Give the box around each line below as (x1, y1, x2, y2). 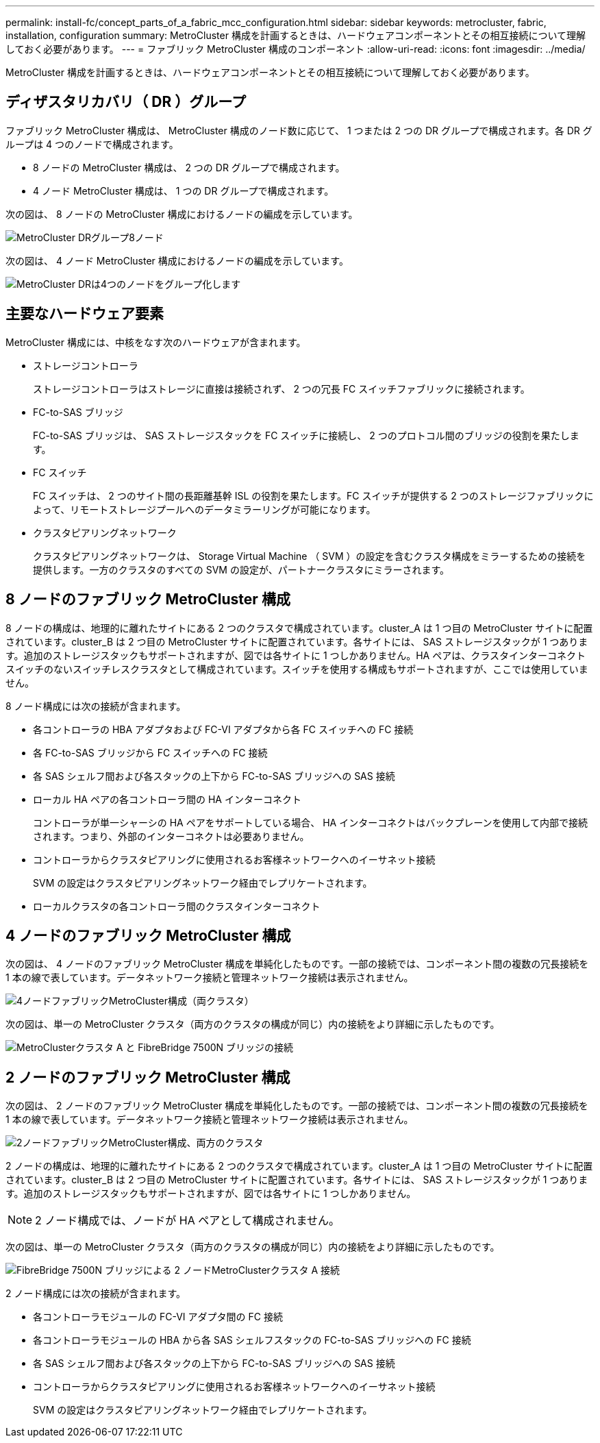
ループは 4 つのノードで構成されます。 (5, 138, 179, 150)
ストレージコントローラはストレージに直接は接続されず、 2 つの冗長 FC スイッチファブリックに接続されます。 (33, 382, 530, 395)
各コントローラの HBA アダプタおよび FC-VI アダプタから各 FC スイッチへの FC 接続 (33, 723, 414, 735)
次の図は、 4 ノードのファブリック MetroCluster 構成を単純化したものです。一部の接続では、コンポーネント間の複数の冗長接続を (5, 958, 589, 970)
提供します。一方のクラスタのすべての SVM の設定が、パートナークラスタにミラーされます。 (33, 563, 449, 576)
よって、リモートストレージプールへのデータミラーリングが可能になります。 (33, 503, 376, 515)
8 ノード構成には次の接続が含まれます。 (5, 700, 186, 712)
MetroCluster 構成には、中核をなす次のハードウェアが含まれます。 (5, 336, 306, 348)
